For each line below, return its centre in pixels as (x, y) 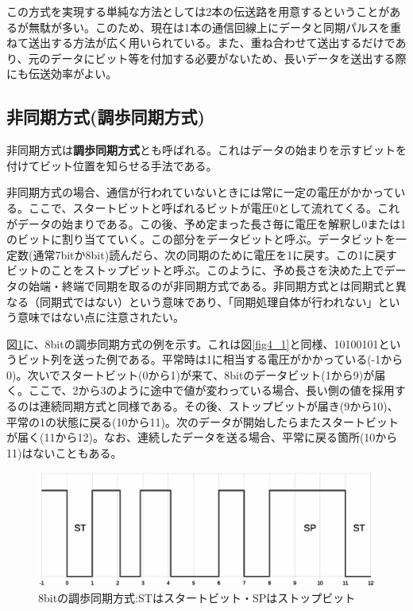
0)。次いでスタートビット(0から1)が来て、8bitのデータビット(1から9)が (191, 374)
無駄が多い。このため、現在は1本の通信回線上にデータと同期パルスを (209, 27)
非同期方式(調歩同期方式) (106, 117)
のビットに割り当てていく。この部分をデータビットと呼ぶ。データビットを (201, 239)
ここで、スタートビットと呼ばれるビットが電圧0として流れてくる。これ (214, 207)
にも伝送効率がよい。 (62, 74)
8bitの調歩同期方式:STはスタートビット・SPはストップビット (197, 597)
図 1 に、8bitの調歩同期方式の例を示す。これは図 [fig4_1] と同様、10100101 (193, 343)
